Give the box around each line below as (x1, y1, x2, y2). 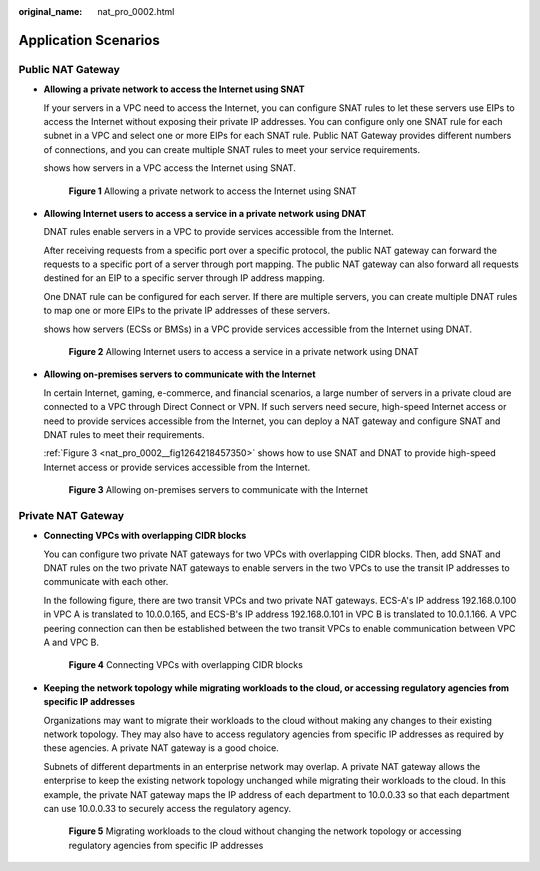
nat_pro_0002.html (97, 6, 175, 17)
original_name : (18, 6, 83, 17)
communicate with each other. (43, 576, 169, 588)
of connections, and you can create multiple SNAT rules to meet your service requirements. (43, 143, 420, 155)
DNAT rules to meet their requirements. (43, 428, 205, 440)
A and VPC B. (43, 636, 100, 649)
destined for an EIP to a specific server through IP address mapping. (43, 272, 325, 284)
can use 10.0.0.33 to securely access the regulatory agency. (43, 802, 292, 814)
